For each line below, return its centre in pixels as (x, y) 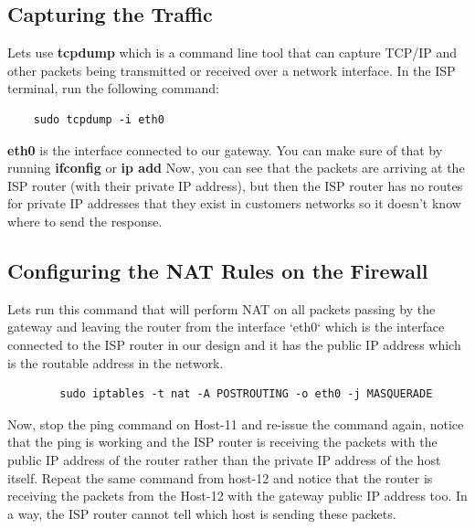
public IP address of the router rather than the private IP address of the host (224, 459)
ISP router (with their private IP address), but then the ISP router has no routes (235, 185)
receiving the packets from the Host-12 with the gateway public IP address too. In (237, 496)
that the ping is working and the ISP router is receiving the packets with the (222, 442)
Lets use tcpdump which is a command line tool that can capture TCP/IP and (232, 53)
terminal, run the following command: (113, 88)
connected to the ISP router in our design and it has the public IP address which (234, 344)
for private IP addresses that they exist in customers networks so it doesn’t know (234, 203)
